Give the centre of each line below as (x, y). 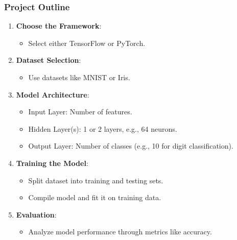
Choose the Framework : (59, 26)
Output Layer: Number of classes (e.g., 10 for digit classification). (131, 146)
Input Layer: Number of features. (80, 112)
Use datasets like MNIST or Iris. (79, 77)
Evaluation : (36, 214)
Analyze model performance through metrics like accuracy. (120, 232)
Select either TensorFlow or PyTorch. (87, 43)
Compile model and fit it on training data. (95, 197)
